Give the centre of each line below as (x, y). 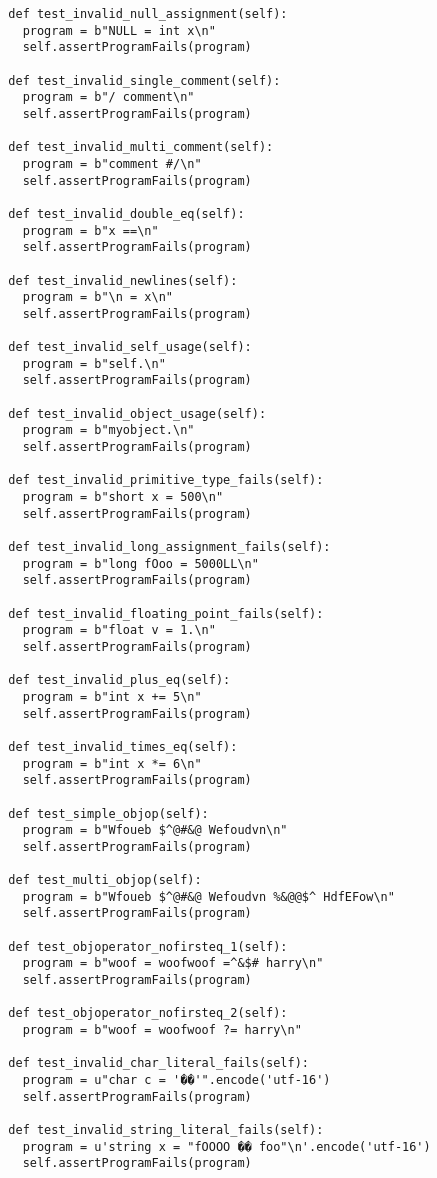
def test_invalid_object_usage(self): (137, 413)
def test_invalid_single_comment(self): (144, 80)
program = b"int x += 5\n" (112, 696)
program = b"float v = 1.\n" (119, 630)
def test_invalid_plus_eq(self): (119, 680)
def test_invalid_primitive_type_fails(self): (166, 480)
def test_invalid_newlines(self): (123, 280)
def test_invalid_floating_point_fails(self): (166, 613)
